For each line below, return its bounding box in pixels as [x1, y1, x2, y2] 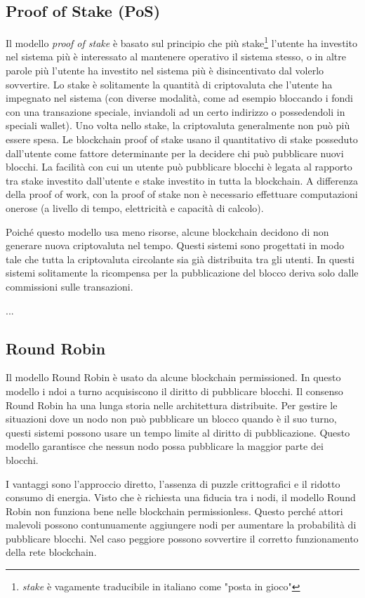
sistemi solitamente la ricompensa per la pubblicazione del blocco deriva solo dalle [6, 265, 359, 280]
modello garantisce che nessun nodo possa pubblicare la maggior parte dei [6, 439, 324, 453]
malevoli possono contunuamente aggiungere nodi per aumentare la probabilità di [6, 517, 357, 532]
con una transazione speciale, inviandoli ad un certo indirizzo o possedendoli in [6, 104, 345, 119]
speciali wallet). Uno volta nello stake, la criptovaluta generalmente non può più [6, 118, 350, 133]
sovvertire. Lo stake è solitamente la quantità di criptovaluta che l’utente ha [6, 77, 333, 91]
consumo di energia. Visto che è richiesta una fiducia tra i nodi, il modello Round [6, 490, 356, 505]
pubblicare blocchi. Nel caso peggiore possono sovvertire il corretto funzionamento [6, 531, 359, 545]
